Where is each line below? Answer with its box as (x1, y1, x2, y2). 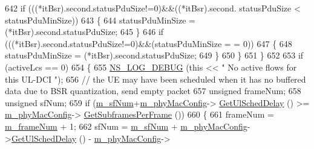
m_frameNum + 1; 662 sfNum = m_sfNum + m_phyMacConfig (5, 119, 247, 132)
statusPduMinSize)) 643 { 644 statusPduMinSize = (5, 13, 195, 26)
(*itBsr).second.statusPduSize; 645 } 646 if (5, 25, 164, 38)
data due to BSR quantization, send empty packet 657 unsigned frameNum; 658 (5, 84, 301, 97)
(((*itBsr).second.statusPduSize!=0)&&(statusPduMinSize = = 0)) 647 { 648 (5, 37, 292, 49)
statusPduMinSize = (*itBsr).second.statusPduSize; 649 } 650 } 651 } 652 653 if (5, 49, 304, 62)
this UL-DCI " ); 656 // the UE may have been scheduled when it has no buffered (5, 72, 306, 85)
